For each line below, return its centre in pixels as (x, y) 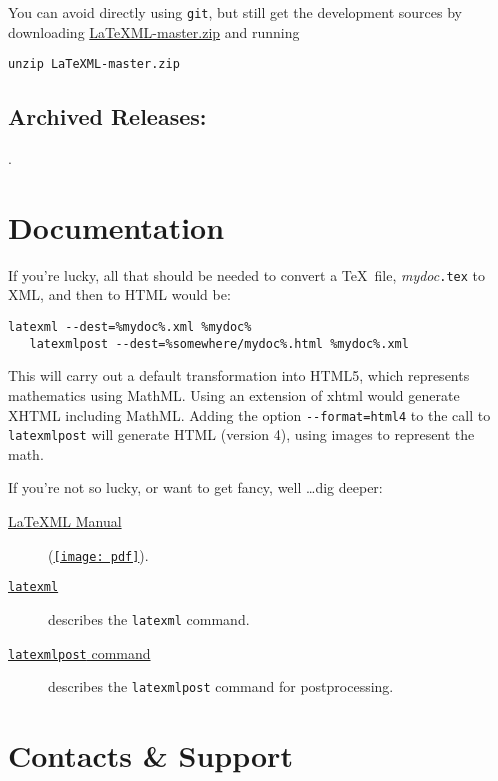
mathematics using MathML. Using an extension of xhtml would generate (234, 394)
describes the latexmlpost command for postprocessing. (221, 686)
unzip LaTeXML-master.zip (94, 64)
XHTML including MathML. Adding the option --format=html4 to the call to (249, 414)
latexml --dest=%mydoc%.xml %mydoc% (130, 327)
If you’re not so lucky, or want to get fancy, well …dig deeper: (195, 487)
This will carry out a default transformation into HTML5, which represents (239, 375)
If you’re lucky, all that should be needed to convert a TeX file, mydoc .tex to (246, 274)
